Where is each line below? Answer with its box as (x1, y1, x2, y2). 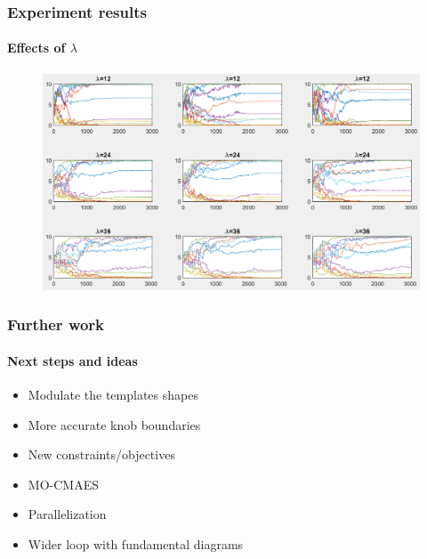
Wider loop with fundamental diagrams (28, 534, 244, 553)
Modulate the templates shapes (28, 385, 198, 403)
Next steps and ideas (7, 351, 138, 369)
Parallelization (28, 505, 107, 523)
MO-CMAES (28, 474, 99, 493)
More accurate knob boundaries (28, 415, 201, 433)
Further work (7, 313, 105, 336)
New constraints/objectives (28, 445, 175, 464)
